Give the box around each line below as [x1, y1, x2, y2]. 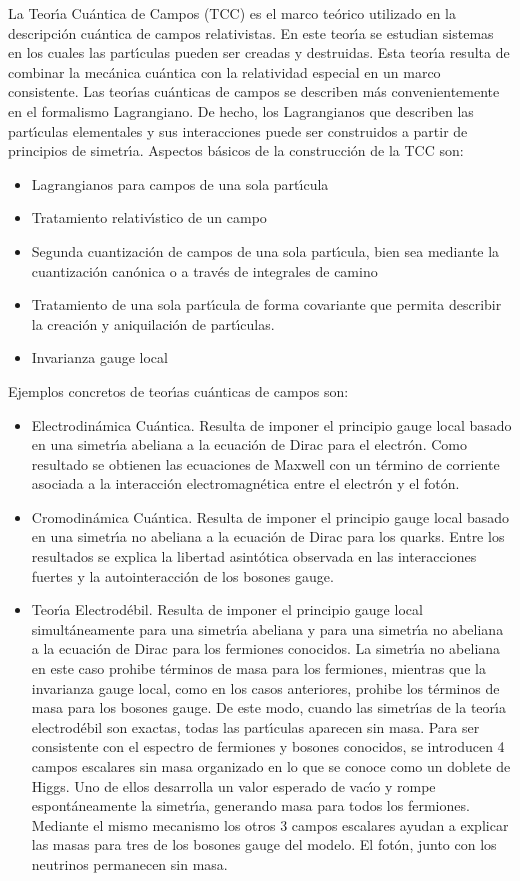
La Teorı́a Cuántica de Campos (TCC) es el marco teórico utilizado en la [8, 3, 457, 23]
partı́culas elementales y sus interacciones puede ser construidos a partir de [8, 120, 468, 141]
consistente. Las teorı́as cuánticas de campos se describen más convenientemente [8, 81, 500, 102]
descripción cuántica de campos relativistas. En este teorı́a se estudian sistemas [8, 22, 494, 43]
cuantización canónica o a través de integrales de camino [31, 260, 378, 281]
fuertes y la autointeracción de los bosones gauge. [31, 565, 334, 586]
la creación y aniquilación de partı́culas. [31, 313, 275, 334]
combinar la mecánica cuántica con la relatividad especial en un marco [8, 61, 441, 82]
